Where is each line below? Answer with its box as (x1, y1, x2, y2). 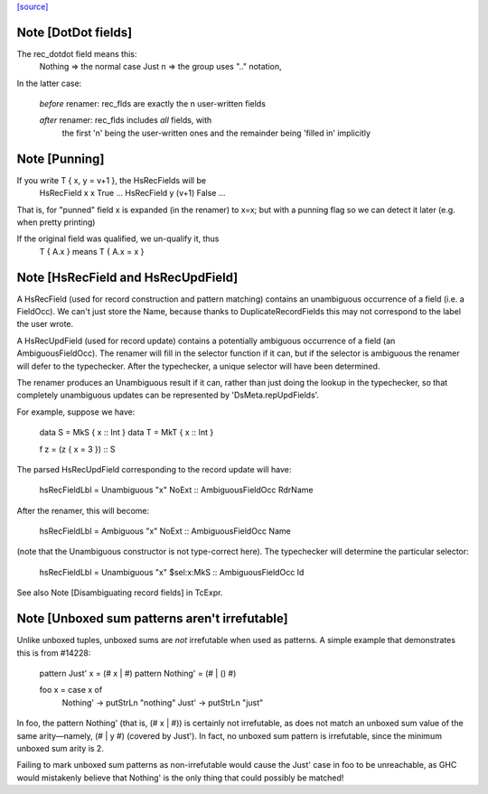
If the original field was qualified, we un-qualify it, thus (16, 233, 220, 244)
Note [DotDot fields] (16, 24, 133, 40)
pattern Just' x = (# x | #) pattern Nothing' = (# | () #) (39, 668, 237, 678)
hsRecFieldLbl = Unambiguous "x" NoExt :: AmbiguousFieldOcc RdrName (39, 484, 314, 496)
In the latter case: (16, 78, 82, 89)
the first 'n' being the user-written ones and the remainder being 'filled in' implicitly (61, 127, 371, 138)
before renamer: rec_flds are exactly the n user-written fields (39, 98, 267, 109)
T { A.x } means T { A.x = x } (39, 246, 145, 257)
